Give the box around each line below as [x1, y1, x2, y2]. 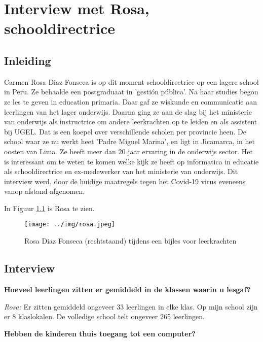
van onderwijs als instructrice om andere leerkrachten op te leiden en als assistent [4, 116, 257, 127]
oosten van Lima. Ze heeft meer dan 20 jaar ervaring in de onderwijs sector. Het [4, 146, 253, 156]
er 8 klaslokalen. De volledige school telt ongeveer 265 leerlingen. [4, 311, 205, 322]
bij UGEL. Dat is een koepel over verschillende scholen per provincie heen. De [4, 126, 247, 136]
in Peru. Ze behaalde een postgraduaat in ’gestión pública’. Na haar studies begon [4, 86, 258, 97]
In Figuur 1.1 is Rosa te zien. [4, 202, 95, 213]
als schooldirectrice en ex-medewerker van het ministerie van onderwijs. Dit [4, 166, 238, 177]
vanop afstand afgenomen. [4, 186, 85, 196]
